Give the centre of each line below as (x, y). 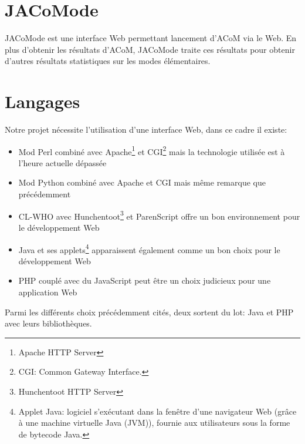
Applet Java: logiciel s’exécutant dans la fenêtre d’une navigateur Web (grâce (157, 411)
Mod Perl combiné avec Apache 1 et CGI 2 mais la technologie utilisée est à (152, 150)
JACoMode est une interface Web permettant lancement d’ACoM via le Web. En (151, 38)
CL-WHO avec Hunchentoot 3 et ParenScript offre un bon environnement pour (159, 215)
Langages (43, 101)
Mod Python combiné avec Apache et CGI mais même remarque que (142, 182)
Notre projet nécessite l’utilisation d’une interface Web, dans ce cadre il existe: (146, 129)
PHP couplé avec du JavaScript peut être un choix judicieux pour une (145, 280)
